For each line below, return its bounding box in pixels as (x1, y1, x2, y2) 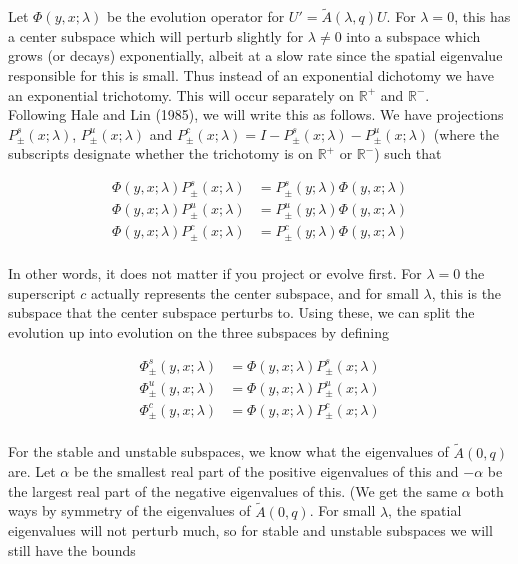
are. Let (8, 461, 56, 482)
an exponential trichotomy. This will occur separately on (8, 84, 355, 105)
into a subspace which (346, 25, 481, 46)
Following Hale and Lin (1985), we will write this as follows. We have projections (8, 104, 504, 125)
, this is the (431, 282, 502, 303)
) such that (374, 143, 442, 164)
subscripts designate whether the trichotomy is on (8, 143, 313, 164)
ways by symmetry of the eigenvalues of (8, 500, 251, 521)
